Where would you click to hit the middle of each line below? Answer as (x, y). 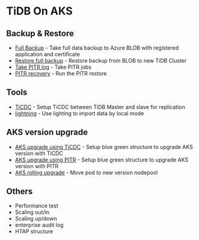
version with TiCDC (39, 153)
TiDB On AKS (40, 11)
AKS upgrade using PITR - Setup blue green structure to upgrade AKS (102, 159)
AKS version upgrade (47, 132)
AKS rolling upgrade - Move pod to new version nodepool (86, 172)
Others (20, 191)
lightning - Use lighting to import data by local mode (79, 113)
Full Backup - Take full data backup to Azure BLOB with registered (97, 48)
